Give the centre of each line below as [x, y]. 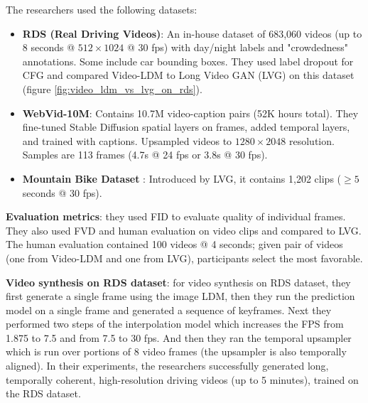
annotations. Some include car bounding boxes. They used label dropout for [188, 61]
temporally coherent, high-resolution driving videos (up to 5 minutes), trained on [182, 379]
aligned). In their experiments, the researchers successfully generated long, [167, 366]
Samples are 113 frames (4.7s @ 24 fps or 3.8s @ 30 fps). [145, 155]
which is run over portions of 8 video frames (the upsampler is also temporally [176, 351]
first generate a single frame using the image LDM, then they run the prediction [180, 296]
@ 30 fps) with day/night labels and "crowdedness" [237, 47]
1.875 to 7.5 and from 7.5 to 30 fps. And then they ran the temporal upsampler [179, 337]
